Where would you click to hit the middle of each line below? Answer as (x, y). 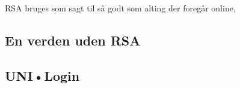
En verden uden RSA (73, 40)
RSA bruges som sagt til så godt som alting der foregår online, (120, 8)
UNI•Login (42, 75)
